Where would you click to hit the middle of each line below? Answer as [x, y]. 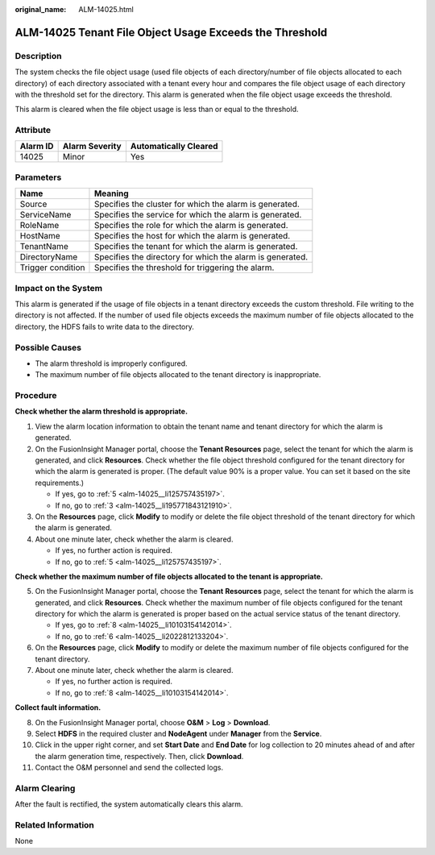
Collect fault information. [58, 708]
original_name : [41, 9]
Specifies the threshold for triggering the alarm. [184, 268]
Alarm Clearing [45, 788]
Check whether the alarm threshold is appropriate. [101, 412]
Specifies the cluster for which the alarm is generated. [197, 204]
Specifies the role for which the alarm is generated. [191, 226]
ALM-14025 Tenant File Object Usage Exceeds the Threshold [171, 32]
